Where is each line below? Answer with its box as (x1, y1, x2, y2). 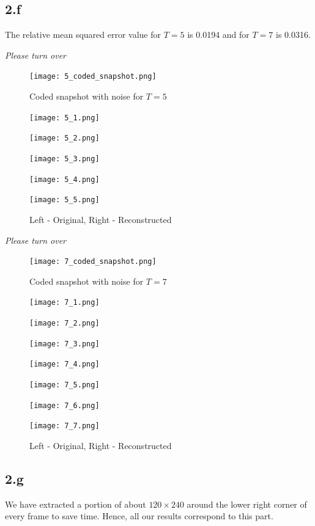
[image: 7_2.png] (29, 319, 100, 328)
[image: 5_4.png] (29, 175, 100, 184)
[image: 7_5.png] (29, 380, 100, 389)
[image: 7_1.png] (29, 298, 100, 307)
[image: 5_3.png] (29, 154, 100, 163)
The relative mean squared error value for (5, 28, 161, 41)
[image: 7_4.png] (29, 360, 100, 369)
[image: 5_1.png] (29, 113, 100, 122)
